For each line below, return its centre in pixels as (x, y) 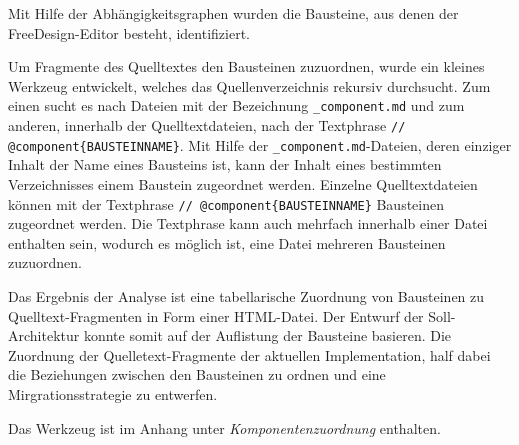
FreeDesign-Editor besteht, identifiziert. (129, 32)
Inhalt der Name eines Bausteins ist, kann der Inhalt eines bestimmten (225, 164)
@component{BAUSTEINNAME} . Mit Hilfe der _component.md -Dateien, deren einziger (260, 144)
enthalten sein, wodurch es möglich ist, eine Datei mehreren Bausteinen (227, 242)
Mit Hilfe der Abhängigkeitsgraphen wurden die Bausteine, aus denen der (233, 13)
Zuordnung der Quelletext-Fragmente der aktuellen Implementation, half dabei (249, 354)
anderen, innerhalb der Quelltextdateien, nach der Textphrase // (207, 125)
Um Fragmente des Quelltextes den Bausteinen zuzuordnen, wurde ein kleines (246, 66)
